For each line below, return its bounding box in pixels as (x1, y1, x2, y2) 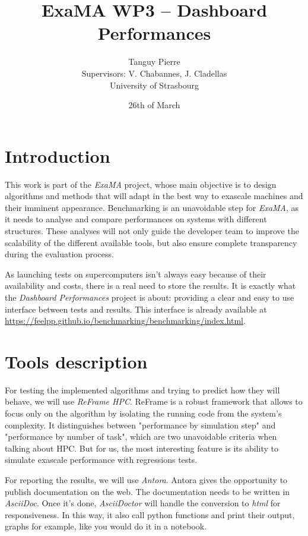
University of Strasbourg (109, 78, 199, 91)
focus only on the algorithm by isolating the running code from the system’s (5, 407, 282, 420)
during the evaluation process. (5, 248, 114, 260)
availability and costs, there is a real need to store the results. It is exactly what (5, 279, 296, 292)
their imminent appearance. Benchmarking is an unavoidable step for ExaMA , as (5, 201, 299, 213)
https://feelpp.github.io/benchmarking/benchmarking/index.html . (5, 314, 246, 327)
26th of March (128, 99, 180, 111)
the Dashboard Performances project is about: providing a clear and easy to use (5, 291, 294, 303)
